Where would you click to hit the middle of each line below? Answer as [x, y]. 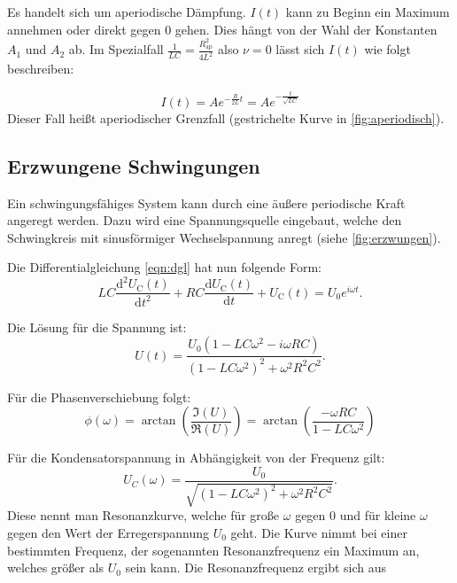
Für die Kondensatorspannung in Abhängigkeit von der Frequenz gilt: [196, 458]
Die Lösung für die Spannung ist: [97, 326]
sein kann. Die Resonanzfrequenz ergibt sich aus [256, 567]
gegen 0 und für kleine [356, 515]
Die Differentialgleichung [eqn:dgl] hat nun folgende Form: [165, 267]
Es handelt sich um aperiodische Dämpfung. [127, 12]
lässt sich [300, 49]
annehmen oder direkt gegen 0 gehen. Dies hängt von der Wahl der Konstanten [222, 29]
